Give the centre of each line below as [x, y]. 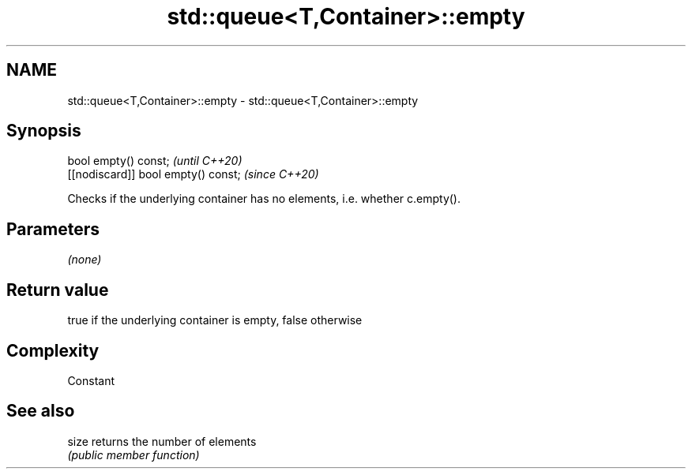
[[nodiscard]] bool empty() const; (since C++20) [193, 174]
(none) [85, 260]
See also [41, 411]
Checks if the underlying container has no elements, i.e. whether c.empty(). [264, 199]
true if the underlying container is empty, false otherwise [215, 320]
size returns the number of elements [162, 441]
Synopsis [44, 131]
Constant [91, 380]
